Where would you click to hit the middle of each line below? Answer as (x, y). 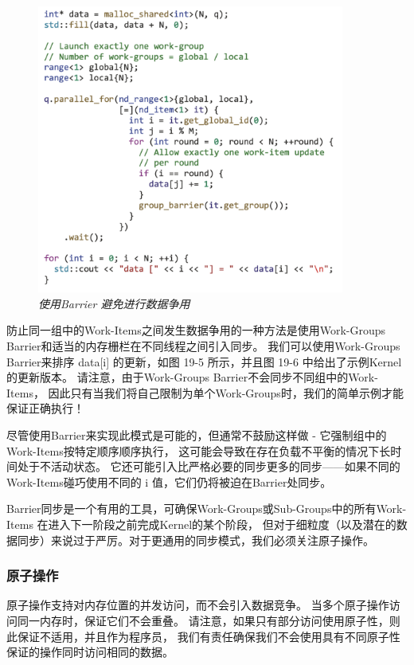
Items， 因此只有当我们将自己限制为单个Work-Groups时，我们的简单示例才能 (205, 392)
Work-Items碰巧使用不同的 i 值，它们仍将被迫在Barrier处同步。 (169, 481)
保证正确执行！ (45, 408)
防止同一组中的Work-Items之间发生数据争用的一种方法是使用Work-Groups (196, 330)
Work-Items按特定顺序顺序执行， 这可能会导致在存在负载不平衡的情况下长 (199, 450)
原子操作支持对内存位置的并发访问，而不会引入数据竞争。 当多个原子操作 (198, 605)
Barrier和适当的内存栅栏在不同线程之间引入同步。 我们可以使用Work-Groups (203, 346)
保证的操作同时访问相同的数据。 (90, 652)
